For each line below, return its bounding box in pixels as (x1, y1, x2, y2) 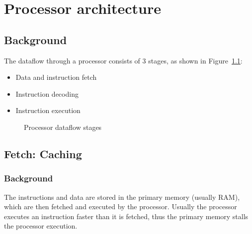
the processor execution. (4, 221, 78, 231)
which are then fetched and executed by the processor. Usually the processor (4, 201, 237, 212)
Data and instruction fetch (15, 72, 97, 82)
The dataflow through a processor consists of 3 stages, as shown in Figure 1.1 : (4, 55, 243, 65)
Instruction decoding (15, 88, 79, 99)
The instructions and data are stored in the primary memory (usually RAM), (4, 191, 240, 202)
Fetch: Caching (4, 146, 82, 161)
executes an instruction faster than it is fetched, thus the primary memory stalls (4, 211, 249, 221)
